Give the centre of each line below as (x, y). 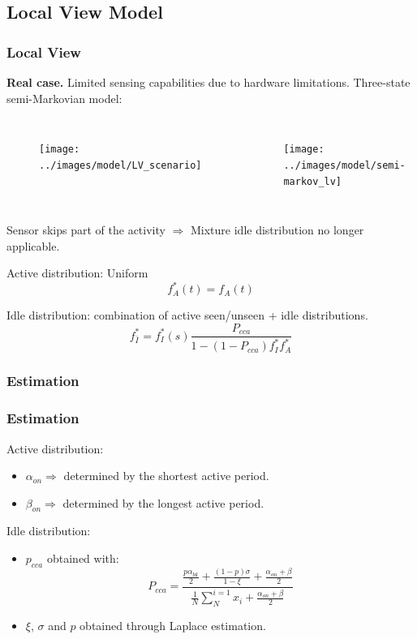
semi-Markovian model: (64, 98)
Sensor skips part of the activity (86, 230)
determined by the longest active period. (163, 502)
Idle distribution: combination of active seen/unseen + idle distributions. (187, 315)
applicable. (33, 245)
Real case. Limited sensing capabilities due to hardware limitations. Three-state (208, 82)
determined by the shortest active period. (166, 476)
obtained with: (83, 558)
